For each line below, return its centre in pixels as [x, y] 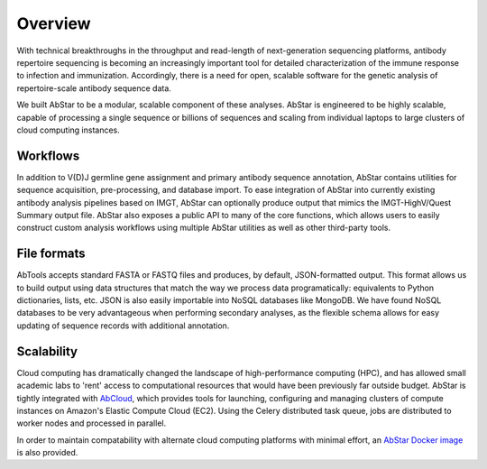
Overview [54, 23]
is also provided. [47, 453]
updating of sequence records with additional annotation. [123, 326]
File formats [51, 254]
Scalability [47, 351]
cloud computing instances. [69, 130]
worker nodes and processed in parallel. [92, 423]
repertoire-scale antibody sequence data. [94, 88]
